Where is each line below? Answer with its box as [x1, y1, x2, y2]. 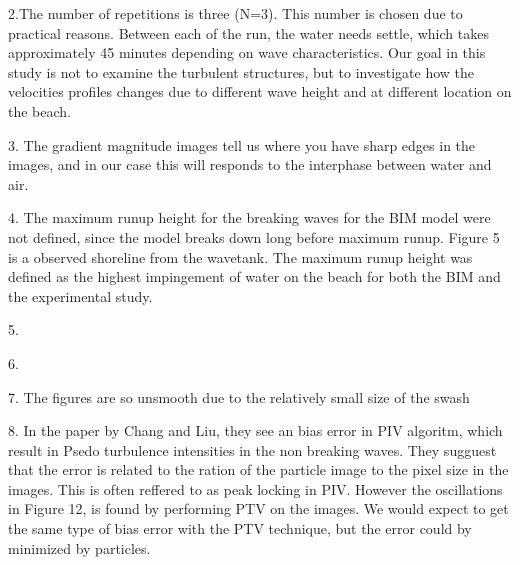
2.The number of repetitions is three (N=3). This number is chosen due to [8, 3, 463, 23]
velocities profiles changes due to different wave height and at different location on [8, 81, 512, 102]
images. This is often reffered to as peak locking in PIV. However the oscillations [8, 478, 503, 499]
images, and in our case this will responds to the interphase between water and [8, 154, 492, 175]
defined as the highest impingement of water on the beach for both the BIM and [8, 266, 501, 287]
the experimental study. [8, 285, 153, 306]
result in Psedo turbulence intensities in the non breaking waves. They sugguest [8, 439, 497, 460]
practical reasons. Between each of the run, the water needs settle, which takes [8, 22, 489, 43]
